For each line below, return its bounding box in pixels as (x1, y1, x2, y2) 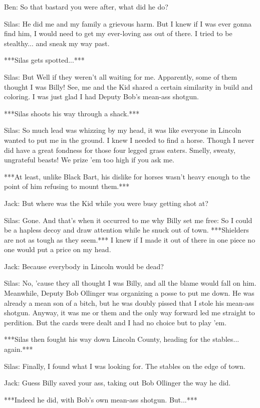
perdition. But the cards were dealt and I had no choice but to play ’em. (4, 317, 227, 327)
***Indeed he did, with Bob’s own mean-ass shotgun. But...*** (4, 394, 197, 404)
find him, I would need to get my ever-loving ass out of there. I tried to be (4, 28, 232, 39)
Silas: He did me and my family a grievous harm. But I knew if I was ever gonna (4, 18, 252, 29)
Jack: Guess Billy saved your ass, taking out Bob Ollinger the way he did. (4, 377, 231, 388)
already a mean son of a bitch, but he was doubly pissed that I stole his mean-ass (4, 297, 254, 308)
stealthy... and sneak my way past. (4, 38, 110, 48)
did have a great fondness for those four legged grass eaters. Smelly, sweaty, (4, 144, 235, 155)
